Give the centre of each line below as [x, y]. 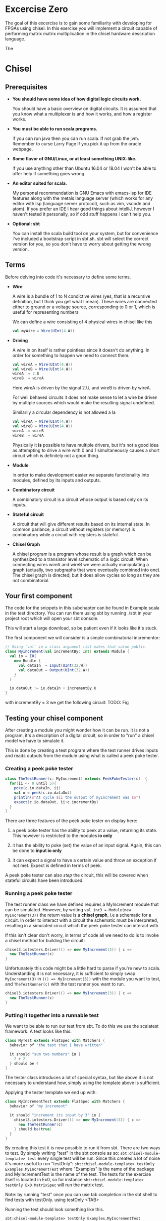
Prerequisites [26, 87]
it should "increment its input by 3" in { [55, 1115]
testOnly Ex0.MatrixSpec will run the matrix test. [55, 1185]
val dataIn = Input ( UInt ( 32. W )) [53, 665]
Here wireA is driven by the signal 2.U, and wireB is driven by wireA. [82, 388]
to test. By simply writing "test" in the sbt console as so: [62, 1153]
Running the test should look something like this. [55, 1210]
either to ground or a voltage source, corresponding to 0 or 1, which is [84, 307]
